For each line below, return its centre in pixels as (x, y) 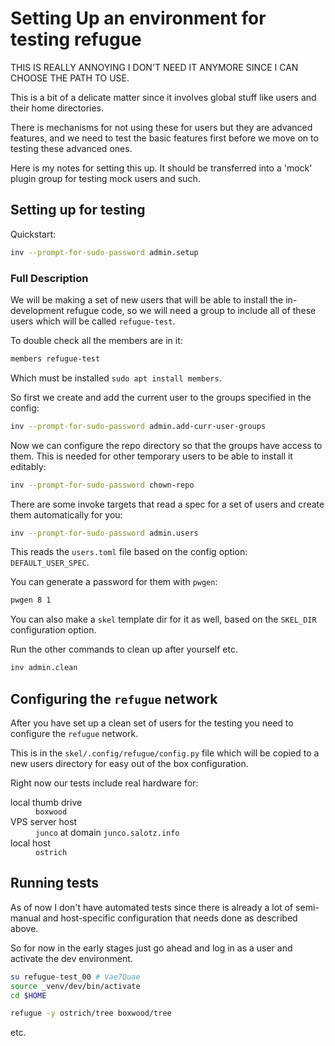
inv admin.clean (44, 668)
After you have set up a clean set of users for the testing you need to (152, 723)
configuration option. (53, 630)
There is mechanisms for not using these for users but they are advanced (161, 127)
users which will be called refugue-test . (93, 321)
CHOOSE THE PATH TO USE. (70, 78)
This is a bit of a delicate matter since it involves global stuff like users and (163, 97)
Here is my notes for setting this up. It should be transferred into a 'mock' (161, 168)
